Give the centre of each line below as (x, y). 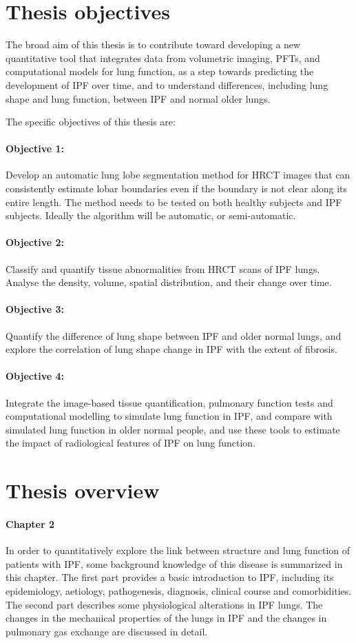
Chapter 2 (30, 523)
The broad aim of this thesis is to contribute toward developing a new (153, 44)
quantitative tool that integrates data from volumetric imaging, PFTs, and (163, 58)
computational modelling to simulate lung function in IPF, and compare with (169, 416)
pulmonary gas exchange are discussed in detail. (107, 631)
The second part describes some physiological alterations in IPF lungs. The (164, 604)
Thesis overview (83, 490)
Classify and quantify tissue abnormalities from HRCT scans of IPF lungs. (163, 268)
